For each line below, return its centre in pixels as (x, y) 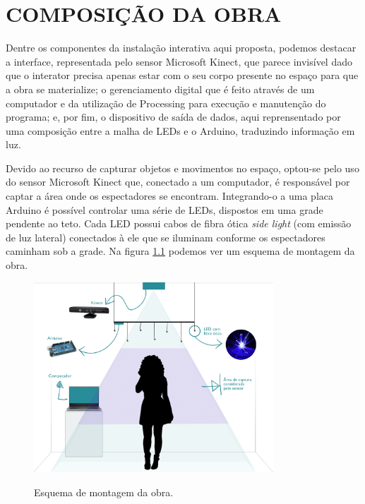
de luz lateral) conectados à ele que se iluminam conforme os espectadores (166, 237)
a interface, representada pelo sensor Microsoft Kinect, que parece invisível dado (179, 61)
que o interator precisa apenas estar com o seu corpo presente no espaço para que (182, 75)
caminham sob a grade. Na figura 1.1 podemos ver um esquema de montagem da (180, 251)
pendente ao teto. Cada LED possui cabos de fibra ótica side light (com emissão (179, 223)
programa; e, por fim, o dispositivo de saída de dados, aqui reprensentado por (173, 117)
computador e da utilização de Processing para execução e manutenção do (166, 103)
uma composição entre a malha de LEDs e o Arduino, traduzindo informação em (180, 130)
